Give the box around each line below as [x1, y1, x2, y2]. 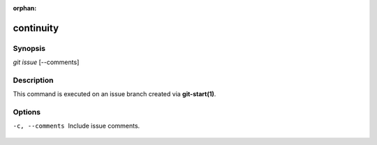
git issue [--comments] [13, 58, 80, 66]
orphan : [13, 4, 37, 12]
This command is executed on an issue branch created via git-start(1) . [13, 90, 216, 98]
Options [13, 107, 41, 117]
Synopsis [13, 43, 45, 53]
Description [13, 75, 54, 85]
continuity [13, 22, 59, 34]
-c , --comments [13, 122, 66, 130]
